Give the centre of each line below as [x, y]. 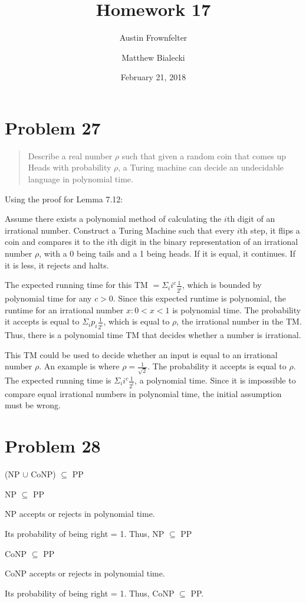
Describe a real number [70, 155]
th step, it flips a [270, 230]
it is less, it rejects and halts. [57, 265]
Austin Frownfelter [153, 37]
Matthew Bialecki [153, 57]
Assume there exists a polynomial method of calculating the [113, 219]
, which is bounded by [222, 285]
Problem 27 [53, 127]
